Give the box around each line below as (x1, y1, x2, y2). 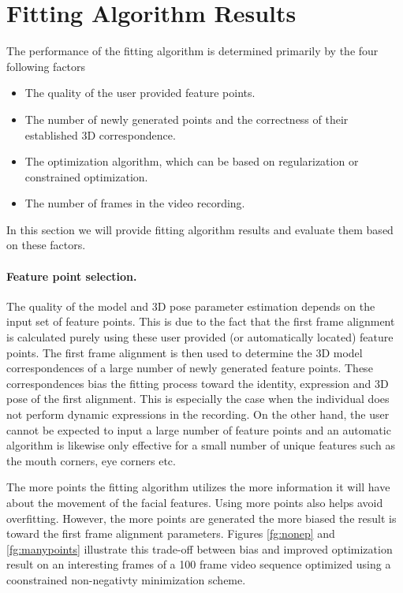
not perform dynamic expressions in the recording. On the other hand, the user (6, 406, 390, 423)
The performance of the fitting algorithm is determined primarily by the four (6, 43, 379, 59)
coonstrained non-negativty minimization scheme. (6, 571, 246, 587)
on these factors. (6, 237, 86, 253)
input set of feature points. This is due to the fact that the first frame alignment (6, 313, 395, 330)
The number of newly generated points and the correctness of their (24, 110, 349, 127)
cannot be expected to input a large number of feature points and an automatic (6, 421, 391, 438)
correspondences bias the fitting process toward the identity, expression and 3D (6, 375, 389, 391)
